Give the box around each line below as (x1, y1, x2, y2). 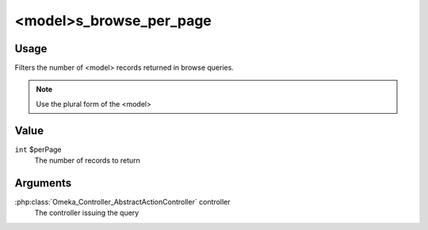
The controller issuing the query (34, 208, 139, 217)
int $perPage (14, 145, 62, 154)
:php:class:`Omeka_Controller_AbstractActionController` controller (14, 198, 231, 207)
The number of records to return (34, 156, 140, 165)
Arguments (14, 176, 72, 190)
